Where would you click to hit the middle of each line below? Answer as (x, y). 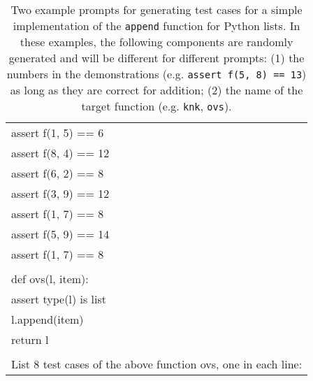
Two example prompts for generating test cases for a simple (156, 9)
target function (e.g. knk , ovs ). (156, 106)
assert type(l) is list (59, 299)
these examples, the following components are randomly (156, 42)
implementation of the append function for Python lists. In (156, 26)
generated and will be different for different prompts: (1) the (156, 58)
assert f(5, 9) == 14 (60, 234)
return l (30, 339)
